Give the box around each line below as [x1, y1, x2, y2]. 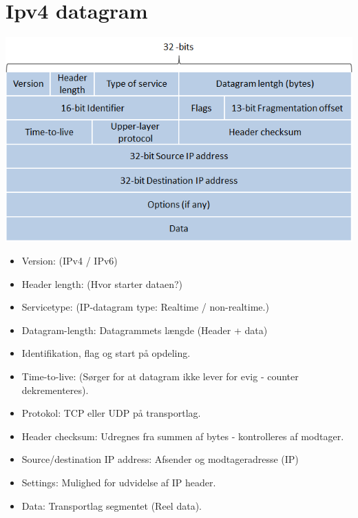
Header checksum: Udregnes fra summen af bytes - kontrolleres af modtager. [21, 428, 344, 443]
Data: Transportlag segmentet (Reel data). [21, 498, 202, 512]
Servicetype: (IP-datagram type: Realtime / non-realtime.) [21, 300, 269, 314]
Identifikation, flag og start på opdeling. [21, 346, 191, 360]
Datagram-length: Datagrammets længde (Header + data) [21, 322, 268, 337]
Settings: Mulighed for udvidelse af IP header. [21, 475, 216, 490]
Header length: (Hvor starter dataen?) [21, 276, 182, 291]
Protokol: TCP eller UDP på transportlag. [21, 406, 201, 420]
